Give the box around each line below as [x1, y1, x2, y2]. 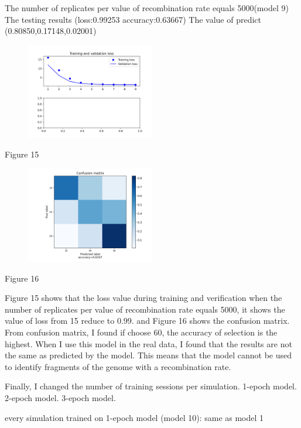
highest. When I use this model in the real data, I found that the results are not [5, 337, 292, 350]
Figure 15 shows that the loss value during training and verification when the [5, 292, 282, 304]
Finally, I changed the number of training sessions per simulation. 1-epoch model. [5, 380, 297, 392]
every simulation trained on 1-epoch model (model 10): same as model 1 [5, 411, 264, 423]
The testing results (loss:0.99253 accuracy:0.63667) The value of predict [5, 13, 261, 25]
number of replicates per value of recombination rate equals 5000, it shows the [5, 303, 285, 315]
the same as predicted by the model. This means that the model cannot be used [5, 349, 292, 361]
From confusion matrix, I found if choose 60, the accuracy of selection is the [5, 326, 278, 338]
